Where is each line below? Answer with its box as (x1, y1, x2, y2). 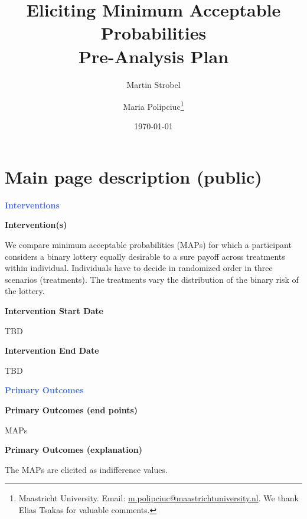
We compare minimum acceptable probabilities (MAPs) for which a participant (5, 239, 292, 251)
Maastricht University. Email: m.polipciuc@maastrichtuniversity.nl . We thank (18, 492, 299, 504)
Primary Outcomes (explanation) (5, 443, 142, 456)
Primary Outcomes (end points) (5, 404, 138, 416)
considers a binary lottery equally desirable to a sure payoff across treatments (5, 250, 285, 262)
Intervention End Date (5, 344, 99, 357)
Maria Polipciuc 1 (123, 99, 184, 112)
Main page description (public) (5, 164, 262, 188)
